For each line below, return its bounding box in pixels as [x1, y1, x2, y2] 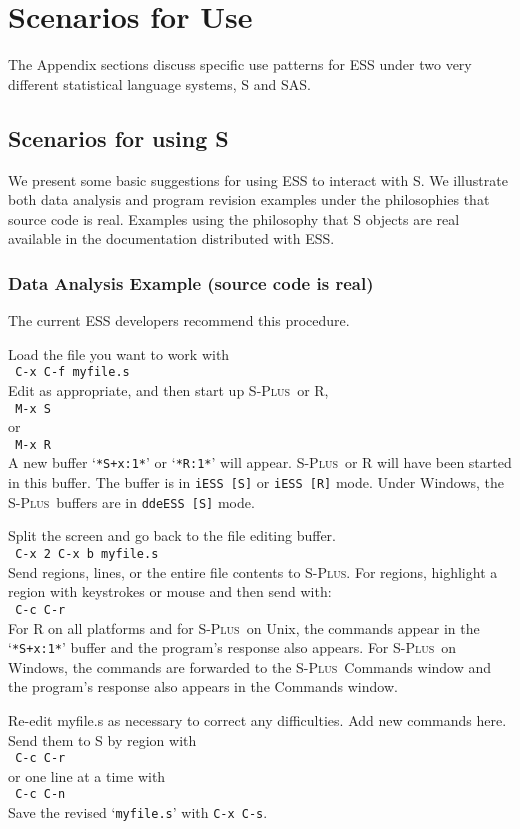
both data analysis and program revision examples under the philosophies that [8, 189, 490, 210]
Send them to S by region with [8, 729, 197, 750]
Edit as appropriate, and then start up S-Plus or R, [8, 379, 329, 400]
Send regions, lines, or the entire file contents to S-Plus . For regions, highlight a [8, 561, 498, 582]
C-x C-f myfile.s [15, 365, 130, 380]
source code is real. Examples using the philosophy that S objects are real [8, 208, 460, 229]
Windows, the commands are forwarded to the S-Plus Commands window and [8, 656, 492, 677]
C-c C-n [15, 787, 66, 802]
